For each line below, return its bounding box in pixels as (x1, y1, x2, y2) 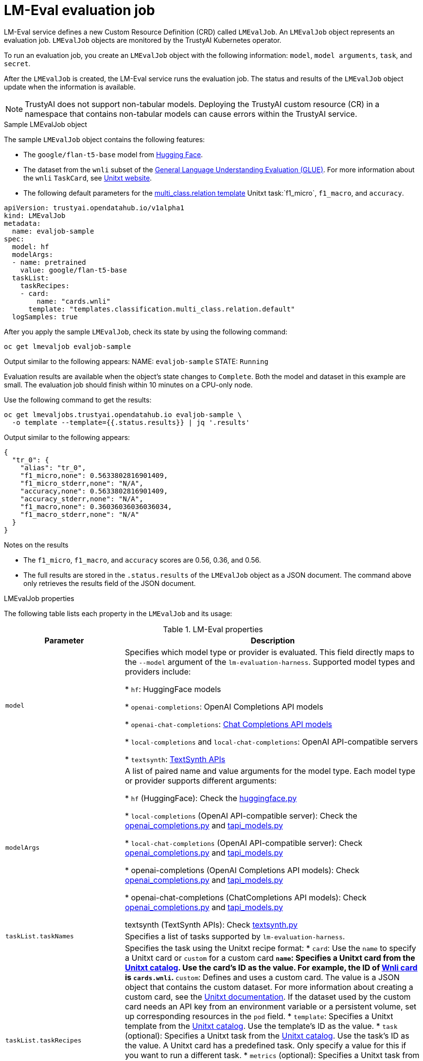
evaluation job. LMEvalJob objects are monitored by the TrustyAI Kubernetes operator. (4, 36, 282, 44)
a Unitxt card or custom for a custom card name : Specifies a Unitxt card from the (124, 952, 415, 963)
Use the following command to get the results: (4, 395, 152, 404)
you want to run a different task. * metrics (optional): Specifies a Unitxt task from (124, 1050, 420, 1060)
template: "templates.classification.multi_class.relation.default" (28, 305, 295, 313)
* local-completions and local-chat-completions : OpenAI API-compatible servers (124, 736, 418, 747)
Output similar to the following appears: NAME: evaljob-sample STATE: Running (4, 357, 268, 366)
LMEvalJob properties (4, 594, 74, 603)
